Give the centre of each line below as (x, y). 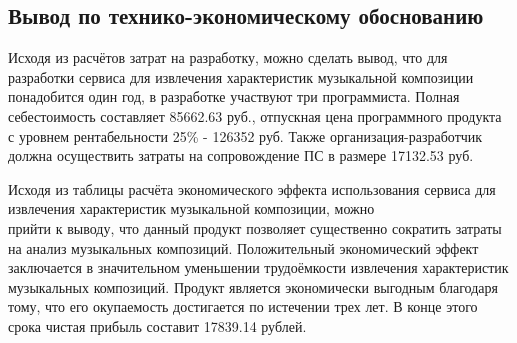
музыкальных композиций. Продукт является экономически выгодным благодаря (253, 286)
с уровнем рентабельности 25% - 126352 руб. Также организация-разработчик (245, 135)
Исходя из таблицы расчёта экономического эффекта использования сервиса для (252, 188)
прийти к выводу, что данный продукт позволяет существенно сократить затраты (255, 227)
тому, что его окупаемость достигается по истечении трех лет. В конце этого (243, 306)
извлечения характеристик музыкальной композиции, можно (191, 208)
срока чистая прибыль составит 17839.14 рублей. (157, 325)
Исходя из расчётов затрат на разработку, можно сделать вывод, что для (228, 57)
